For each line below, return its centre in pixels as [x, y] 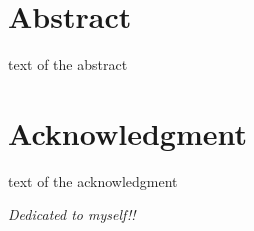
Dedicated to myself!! [72, 214]
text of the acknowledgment [93, 180]
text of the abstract [68, 64]
